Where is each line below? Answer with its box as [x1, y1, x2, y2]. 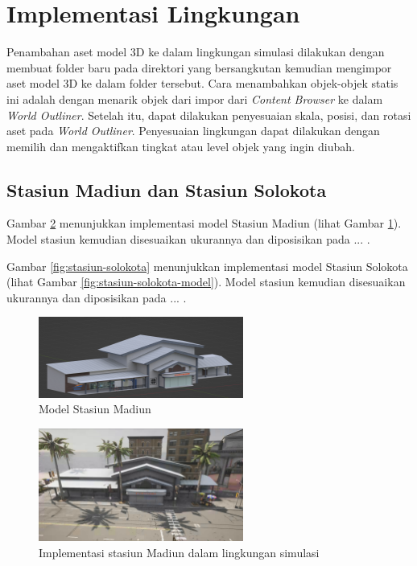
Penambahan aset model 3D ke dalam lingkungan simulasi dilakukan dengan [6, 43, 385, 60]
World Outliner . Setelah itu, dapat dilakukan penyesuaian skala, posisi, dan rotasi [6, 106, 411, 123]
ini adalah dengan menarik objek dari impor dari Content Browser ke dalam [6, 90, 383, 107]
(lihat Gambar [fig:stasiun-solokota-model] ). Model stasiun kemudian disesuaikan [6, 273, 406, 290]
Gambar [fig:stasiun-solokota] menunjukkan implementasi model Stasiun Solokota [6, 257, 408, 274]
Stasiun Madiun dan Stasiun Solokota [6, 177, 327, 202]
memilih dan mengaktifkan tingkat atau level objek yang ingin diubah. [6, 137, 355, 154]
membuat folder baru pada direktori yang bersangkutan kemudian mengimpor [6, 59, 392, 76]
